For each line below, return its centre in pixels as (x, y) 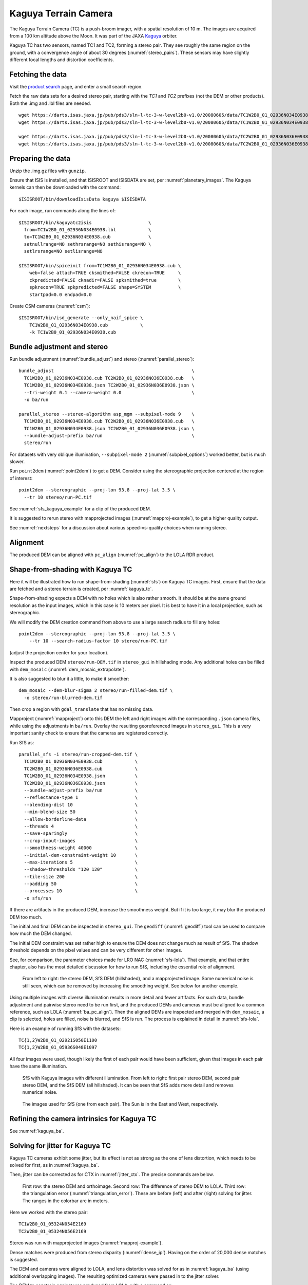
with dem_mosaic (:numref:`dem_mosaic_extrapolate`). (68, 669)
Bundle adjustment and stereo (59, 347)
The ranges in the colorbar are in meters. (66, 1201)
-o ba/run (36, 399)
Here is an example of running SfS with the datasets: (65, 1029)
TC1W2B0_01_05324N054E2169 (53, 1224)
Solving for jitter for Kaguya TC (60, 1145)
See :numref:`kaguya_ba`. (37, 1131)
